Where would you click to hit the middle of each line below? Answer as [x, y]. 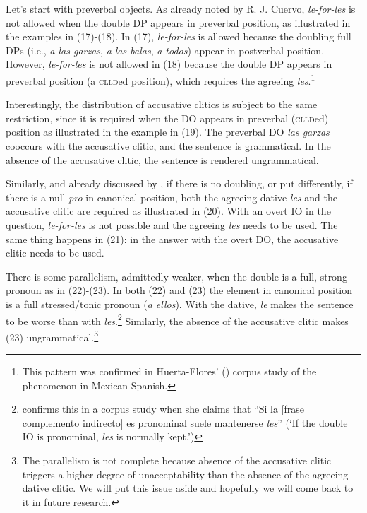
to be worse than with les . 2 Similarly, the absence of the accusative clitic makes [177, 319]
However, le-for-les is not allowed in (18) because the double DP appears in [169, 64]
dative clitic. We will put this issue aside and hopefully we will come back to [188, 488]
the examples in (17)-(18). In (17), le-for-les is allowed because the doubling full [179, 36]
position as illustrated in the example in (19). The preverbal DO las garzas [168, 132]
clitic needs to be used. [55, 253]
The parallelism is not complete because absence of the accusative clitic [177, 460]
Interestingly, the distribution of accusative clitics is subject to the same [162, 104]
